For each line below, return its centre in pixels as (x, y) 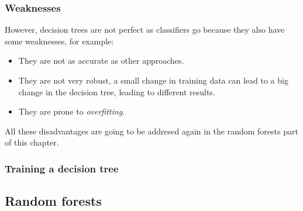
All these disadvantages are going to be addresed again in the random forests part (151, 131)
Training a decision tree (62, 168)
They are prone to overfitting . (71, 111)
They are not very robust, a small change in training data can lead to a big (153, 80)
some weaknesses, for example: (59, 41)
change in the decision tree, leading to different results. (117, 91)
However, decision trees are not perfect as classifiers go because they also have (145, 30)
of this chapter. (32, 142)
